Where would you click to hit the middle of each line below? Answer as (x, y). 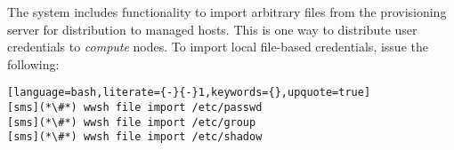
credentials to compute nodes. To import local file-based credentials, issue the (218, 47)
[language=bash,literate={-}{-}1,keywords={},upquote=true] (189, 93)
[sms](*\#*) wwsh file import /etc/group (132, 122)
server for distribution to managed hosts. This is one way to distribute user (212, 29)
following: (33, 63)
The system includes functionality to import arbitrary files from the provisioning (227, 12)
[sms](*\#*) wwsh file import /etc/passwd (135, 108)
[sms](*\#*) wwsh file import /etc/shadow (135, 137)
